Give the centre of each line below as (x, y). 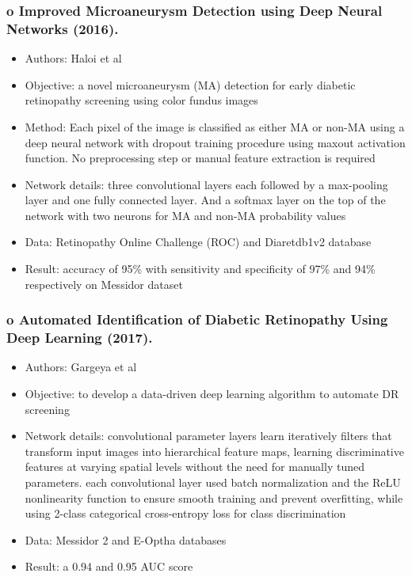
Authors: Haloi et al (73, 58)
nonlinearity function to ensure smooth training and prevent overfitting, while (214, 497)
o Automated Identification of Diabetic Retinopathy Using (197, 319)
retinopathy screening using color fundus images (141, 100)
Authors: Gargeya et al (81, 367)
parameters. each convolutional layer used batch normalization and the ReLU (213, 482)
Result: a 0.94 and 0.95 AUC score (109, 566)
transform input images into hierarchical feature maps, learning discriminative (214, 451)
